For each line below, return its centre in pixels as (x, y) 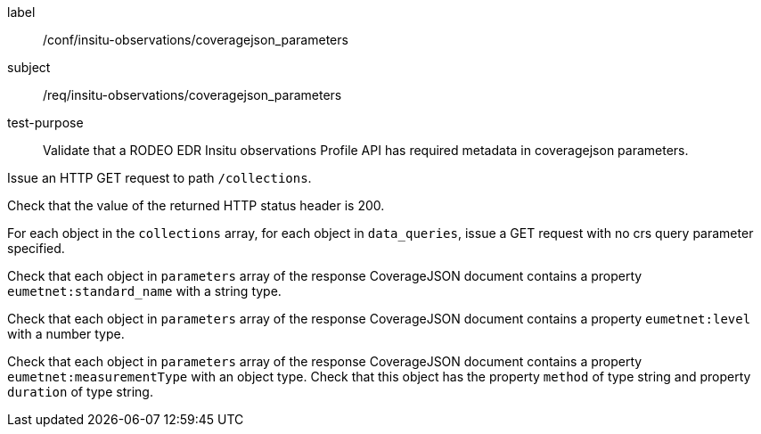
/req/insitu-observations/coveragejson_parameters (192, 95)
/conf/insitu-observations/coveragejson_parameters (196, 40)
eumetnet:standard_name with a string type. (144, 291)
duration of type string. (80, 392)
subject (29, 67)
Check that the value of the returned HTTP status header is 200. (196, 205)
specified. (36, 248)
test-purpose (45, 123)
